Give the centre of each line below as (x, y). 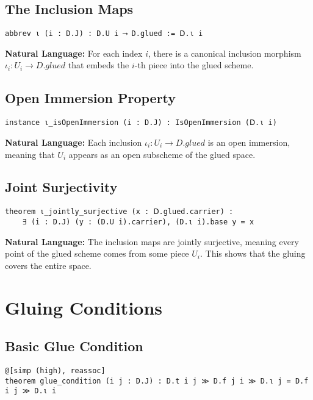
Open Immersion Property (91, 98)
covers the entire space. (48, 265)
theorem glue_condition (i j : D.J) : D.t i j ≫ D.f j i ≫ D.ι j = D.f (157, 381)
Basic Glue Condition (74, 346)
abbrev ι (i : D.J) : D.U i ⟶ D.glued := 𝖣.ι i (104, 34)
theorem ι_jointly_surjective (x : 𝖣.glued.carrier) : (119, 212)
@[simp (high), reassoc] (55, 370)
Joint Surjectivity (61, 187)
